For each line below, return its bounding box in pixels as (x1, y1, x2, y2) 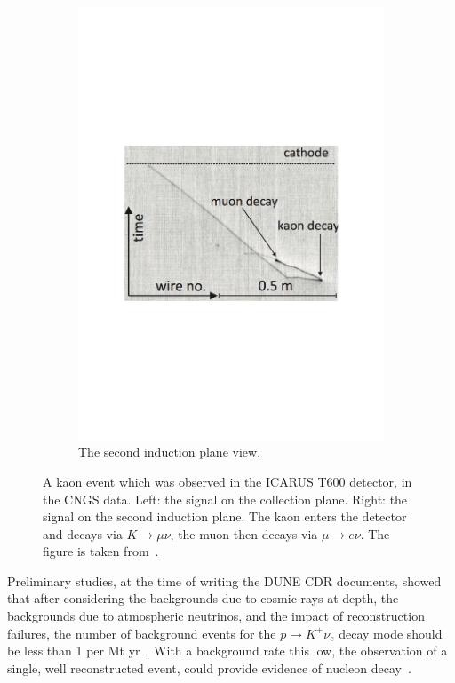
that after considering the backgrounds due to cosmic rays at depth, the (7, 589, 399, 608)
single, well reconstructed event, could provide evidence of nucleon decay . (7, 658, 411, 677)
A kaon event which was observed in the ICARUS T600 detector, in (43, 472, 412, 490)
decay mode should (339, 623, 443, 642)
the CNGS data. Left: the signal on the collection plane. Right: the (43, 489, 408, 508)
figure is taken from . (43, 542, 159, 560)
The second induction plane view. (78, 442, 261, 461)
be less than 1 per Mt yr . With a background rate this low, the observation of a (7, 641, 448, 660)
